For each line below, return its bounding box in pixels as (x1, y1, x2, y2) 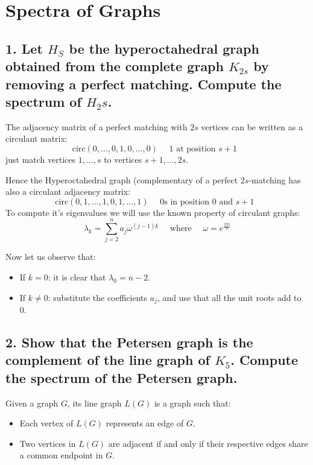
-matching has (248, 173, 301, 186)
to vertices (104, 153, 142, 165)
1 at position (169, 144, 216, 153)
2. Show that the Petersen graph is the (5, 333, 253, 352)
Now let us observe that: (5, 250, 96, 263)
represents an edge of (106, 417, 184, 429)
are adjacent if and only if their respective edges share (108, 437, 308, 449)
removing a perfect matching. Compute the (5, 74, 282, 93)
